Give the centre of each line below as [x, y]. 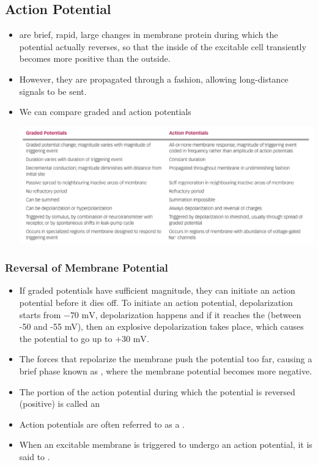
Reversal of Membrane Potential [87, 268]
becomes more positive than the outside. [95, 58]
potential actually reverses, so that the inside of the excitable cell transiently [163, 46]
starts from [40, 314]
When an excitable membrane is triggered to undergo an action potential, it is [166, 445]
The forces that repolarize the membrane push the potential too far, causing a [166, 359]
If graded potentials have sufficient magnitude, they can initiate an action [157, 290]
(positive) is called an [60, 404]
